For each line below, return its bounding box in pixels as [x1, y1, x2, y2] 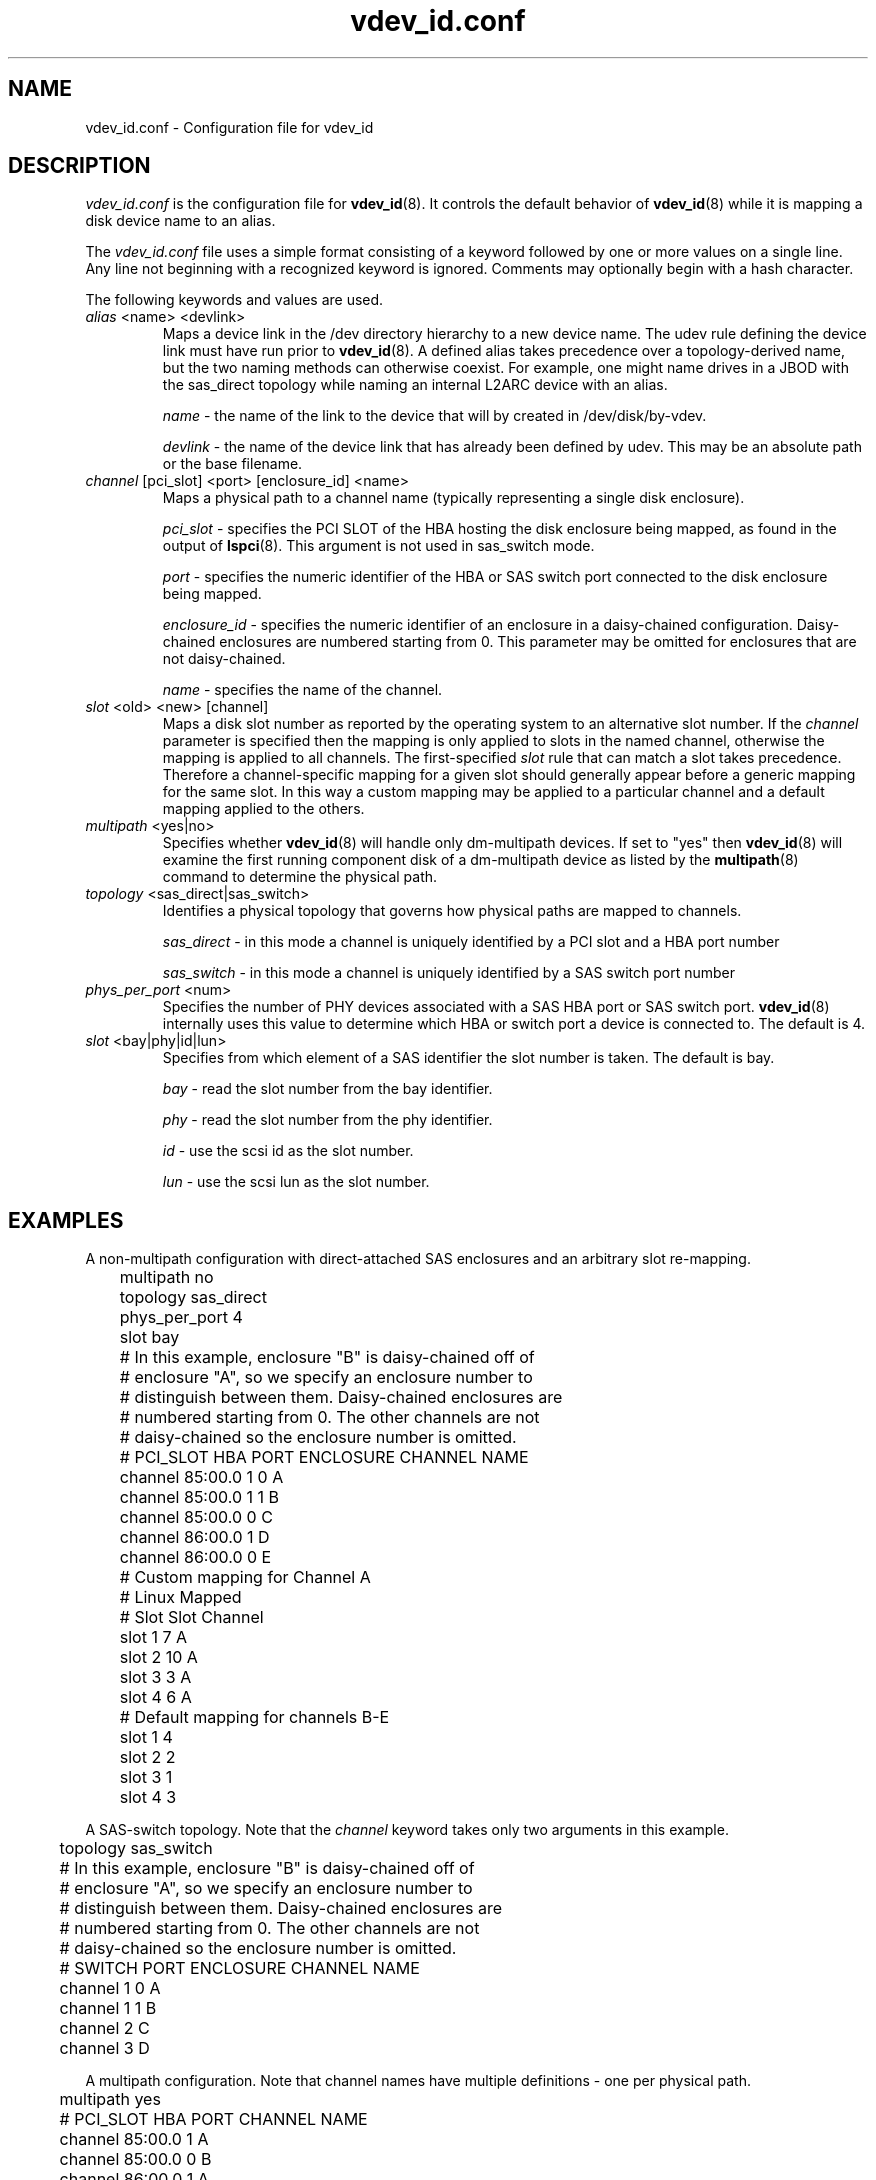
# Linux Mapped [119, 1587, 242, 1608]
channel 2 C [59, 2018, 150, 2039]
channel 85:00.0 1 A [59, 2129, 209, 2150]
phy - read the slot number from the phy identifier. [162, 1111, 493, 1129]
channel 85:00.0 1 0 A [119, 1467, 284, 1488]
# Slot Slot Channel [119, 1607, 264, 1628]
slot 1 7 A [119, 1627, 188, 1648]
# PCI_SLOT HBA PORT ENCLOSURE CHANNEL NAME [119, 1447, 529, 1468]
